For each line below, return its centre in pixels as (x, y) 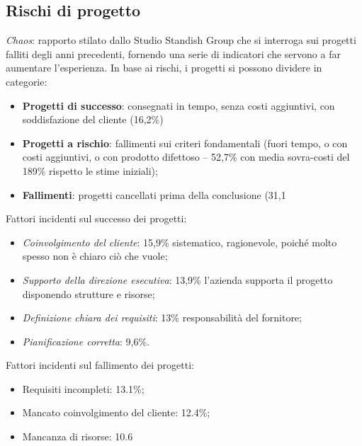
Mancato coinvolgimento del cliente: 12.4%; (116, 412)
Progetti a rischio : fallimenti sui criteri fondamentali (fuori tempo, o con (185, 143)
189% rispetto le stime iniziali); (90, 170)
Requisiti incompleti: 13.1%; (83, 388)
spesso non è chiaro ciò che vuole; (95, 256)
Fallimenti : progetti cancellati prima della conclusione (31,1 (154, 194)
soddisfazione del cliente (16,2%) (93, 119)
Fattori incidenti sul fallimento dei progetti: (100, 365)
